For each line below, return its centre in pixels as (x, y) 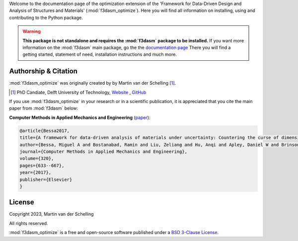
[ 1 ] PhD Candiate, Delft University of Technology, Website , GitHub (78, 92)
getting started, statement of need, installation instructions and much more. (100, 54)
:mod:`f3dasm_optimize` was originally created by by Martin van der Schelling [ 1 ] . (93, 83)
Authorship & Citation (43, 71)
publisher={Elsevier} (46, 180)
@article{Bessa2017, (44, 130)
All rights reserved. (29, 223)
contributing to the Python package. (46, 17)
